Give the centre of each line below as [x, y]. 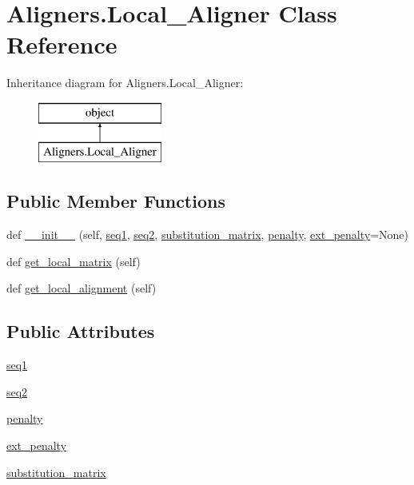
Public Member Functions [116, 201]
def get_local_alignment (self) [82, 288]
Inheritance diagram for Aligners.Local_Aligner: [125, 83]
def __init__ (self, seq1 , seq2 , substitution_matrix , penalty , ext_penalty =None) [207, 235]
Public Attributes [81, 331]
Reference [62, 44]
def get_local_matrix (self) [74, 261]
